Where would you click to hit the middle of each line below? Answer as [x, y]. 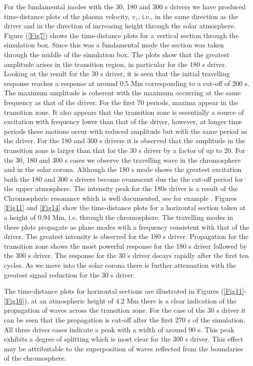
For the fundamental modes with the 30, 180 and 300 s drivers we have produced [125, 6]
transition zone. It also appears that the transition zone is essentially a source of [124, 112]
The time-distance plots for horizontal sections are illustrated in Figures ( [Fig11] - [125, 291]
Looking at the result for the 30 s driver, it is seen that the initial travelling [117, 74]
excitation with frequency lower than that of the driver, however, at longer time [123, 121]
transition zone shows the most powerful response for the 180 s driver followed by [126, 246]
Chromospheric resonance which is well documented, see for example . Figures [120, 198]
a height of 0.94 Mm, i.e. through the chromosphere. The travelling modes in [119, 217]
